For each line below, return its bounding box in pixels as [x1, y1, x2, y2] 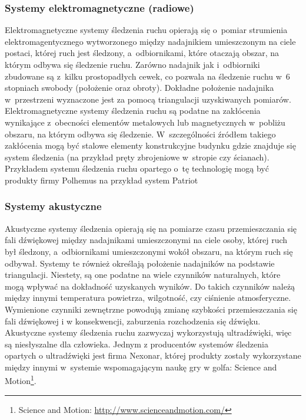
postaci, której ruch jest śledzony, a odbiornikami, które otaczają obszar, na [5, 47, 280, 59]
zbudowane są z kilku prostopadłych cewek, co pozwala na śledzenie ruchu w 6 [5, 70, 290, 82]
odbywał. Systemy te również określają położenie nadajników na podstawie [5, 257, 275, 269]
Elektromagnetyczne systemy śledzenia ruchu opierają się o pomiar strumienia [5, 24, 288, 36]
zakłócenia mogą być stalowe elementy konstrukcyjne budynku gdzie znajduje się [5, 139, 296, 152]
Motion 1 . [5, 373, 36, 387]
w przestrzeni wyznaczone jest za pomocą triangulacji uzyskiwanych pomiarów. [5, 93, 291, 105]
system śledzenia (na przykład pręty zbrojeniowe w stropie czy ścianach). [5, 150, 270, 163]
